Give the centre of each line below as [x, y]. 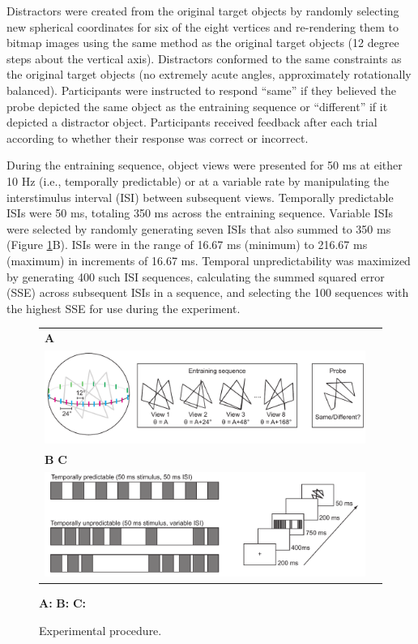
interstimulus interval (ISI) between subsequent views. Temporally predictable [200, 197]
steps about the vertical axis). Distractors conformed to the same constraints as [204, 58]
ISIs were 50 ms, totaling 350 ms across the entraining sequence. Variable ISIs [200, 213]
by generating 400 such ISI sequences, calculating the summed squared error [196, 276]
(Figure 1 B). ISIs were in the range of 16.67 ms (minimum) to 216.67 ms [187, 245]
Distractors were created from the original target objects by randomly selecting [203, 11]
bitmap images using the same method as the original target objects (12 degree [203, 43]
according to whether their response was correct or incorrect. [158, 137]
